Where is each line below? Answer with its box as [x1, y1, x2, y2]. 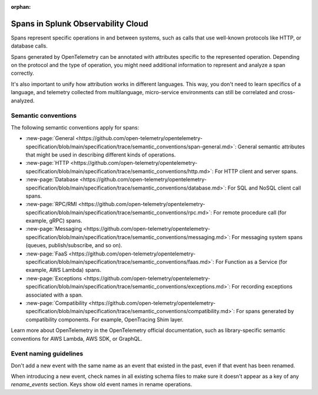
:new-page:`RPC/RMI [25, 201, 77, 208]
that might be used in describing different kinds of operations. [25, 151, 176, 158]
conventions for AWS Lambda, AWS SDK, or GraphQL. [11, 335, 143, 342]
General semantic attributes [237, 143, 306, 150]
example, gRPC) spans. [25, 217, 82, 224]
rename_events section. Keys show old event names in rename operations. [11, 381, 193, 388]
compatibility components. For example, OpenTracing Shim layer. [25, 316, 184, 323]
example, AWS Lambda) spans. [25, 267, 102, 274]
